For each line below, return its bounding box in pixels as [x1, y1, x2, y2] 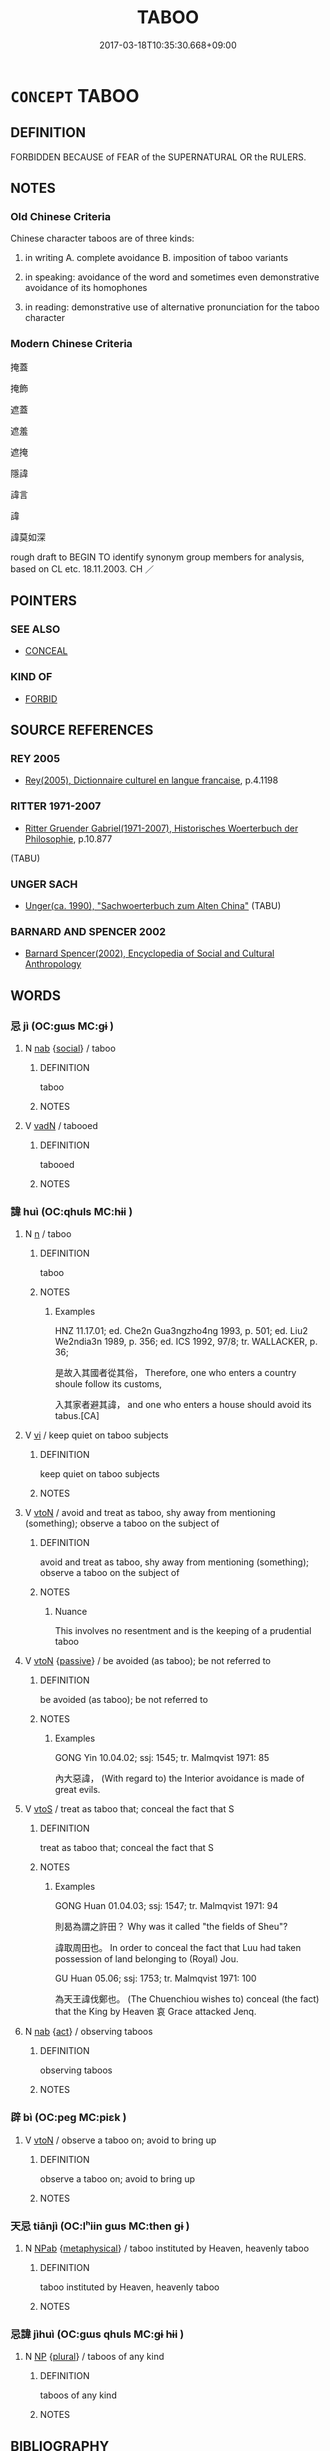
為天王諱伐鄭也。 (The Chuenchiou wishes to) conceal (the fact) [54, 1993, 320, 2005]
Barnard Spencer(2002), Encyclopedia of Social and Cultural [24, 947, 275, 960]
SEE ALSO [10, 622, 61, 636]
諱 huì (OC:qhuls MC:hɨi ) [10, 1204, 133, 1218]
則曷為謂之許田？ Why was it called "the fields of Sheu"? [54, 1921, 288, 1933]
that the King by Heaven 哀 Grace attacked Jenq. [54, 2006, 257, 2018]
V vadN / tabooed [24, 1119, 98, 1131]
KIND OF [10, 670, 53, 684]
